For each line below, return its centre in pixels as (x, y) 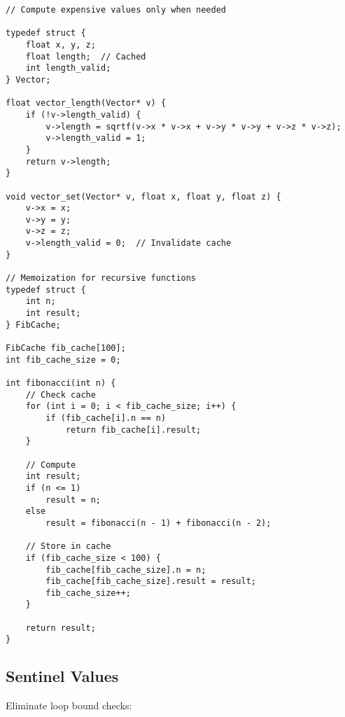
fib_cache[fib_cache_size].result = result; (151, 582)
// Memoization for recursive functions (101, 278)
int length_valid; (68, 68)
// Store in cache (68, 547)
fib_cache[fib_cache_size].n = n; (126, 570)
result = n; (73, 500)
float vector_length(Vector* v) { (86, 103)
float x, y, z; (61, 44)
